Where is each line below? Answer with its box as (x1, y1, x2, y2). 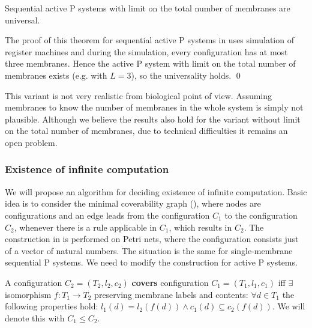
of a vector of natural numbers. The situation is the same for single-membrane (5, 244, 293, 257)
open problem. (5, 136, 58, 148)
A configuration (5, 276, 62, 288)
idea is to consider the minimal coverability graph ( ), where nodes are (5, 197, 261, 210)
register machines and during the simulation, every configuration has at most (5, 45, 288, 58)
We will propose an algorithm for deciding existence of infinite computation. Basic (5, 185, 307, 198)
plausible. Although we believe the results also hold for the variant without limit (5, 112, 301, 125)
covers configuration (131, 276, 209, 288)
